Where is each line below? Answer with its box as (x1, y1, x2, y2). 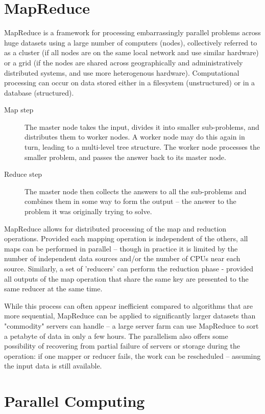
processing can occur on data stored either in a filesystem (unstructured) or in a (4, 77, 255, 88)
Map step (4, 104, 34, 115)
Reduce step (4, 169, 42, 179)
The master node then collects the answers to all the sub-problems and (25, 186, 247, 196)
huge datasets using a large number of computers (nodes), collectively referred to (4, 37, 257, 48)
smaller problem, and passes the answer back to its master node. (25, 151, 226, 162)
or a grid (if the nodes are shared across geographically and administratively (4, 57, 243, 67)
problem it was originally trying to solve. (25, 206, 152, 217)
